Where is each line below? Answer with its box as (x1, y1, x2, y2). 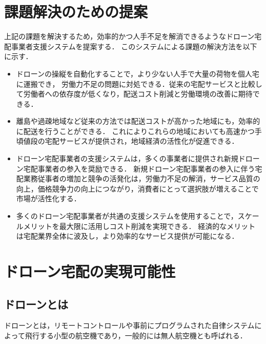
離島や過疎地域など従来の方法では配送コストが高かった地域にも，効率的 (16, 116, 260, 126)
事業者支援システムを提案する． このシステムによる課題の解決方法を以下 (11, 41, 257, 51)
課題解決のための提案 (4, 1, 148, 22)
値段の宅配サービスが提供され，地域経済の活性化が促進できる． (23, 136, 239, 146)
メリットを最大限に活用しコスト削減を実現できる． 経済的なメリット (23, 220, 256, 231)
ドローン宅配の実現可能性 (4, 261, 176, 281)
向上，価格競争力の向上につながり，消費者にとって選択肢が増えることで (16, 183, 259, 194)
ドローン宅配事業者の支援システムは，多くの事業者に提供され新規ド (16, 153, 245, 164)
